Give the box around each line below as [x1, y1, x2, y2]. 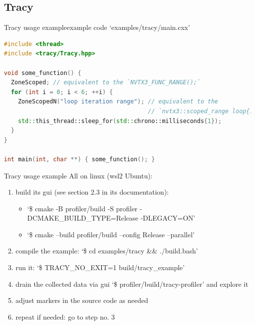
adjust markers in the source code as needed [15, 295, 149, 305]
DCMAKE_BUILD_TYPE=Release [27, 213, 139, 223]
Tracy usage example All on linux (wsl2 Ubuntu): [4, 170, 153, 180]
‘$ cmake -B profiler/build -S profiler [27, 203, 138, 213]
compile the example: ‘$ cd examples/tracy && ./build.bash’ [15, 246, 198, 256]
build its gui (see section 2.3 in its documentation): [15, 187, 169, 197]
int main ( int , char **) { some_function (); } [4, 155, 155, 163]
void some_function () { [4, 69, 81, 76]
